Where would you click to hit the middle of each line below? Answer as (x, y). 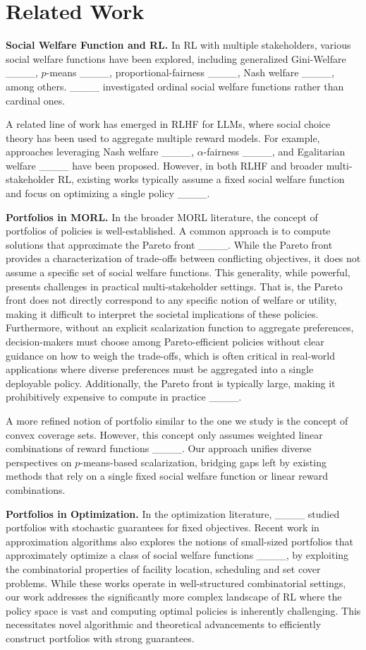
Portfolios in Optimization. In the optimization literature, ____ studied (173, 513)
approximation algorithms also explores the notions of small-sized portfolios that (180, 541)
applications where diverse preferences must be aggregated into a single (160, 369)
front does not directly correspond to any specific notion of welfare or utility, (171, 300)
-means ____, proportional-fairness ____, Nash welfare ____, (190, 72)
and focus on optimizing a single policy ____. (108, 193)
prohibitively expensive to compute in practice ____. (124, 397)
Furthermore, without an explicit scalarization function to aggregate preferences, (180, 327)
